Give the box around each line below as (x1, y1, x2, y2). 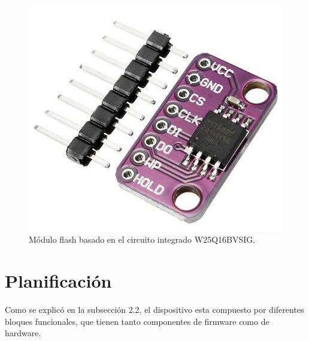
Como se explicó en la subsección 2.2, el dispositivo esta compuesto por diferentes (5, 303, 304, 316)
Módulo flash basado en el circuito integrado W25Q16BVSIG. (29, 233, 256, 246)
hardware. (5, 327, 41, 339)
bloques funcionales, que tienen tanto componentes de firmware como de (5, 315, 269, 327)
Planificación (5, 268, 112, 293)
